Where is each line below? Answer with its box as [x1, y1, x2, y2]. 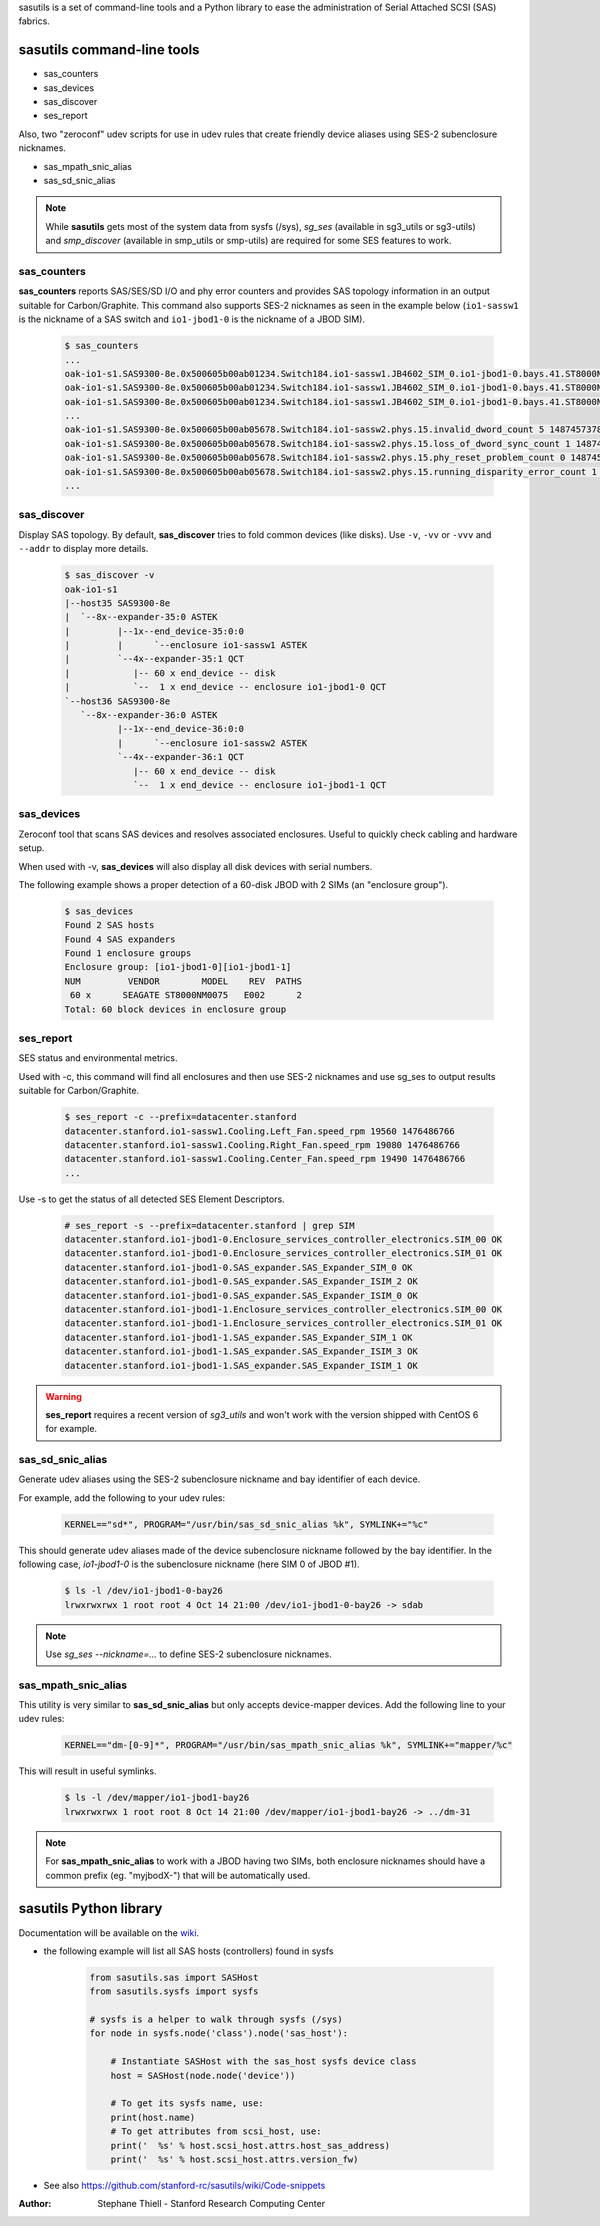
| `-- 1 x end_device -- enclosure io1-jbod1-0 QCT [64, 681, 387, 693]
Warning [45, 1390, 82, 1402]
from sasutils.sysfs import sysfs [89, 1986, 259, 1997]
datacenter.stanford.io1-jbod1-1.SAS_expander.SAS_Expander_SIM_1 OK [64, 1331, 413, 1343]
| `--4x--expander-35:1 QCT [64, 653, 245, 665]
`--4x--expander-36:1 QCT [116, 751, 245, 763]
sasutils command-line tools [18, 41, 200, 59]
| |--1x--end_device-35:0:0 [64, 625, 245, 637]
